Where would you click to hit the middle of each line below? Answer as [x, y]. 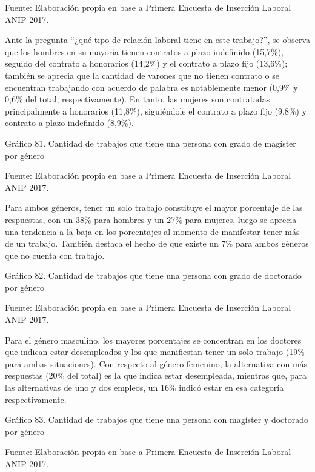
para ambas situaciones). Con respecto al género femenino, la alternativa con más [156, 363]
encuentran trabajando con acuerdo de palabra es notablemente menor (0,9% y [151, 87]
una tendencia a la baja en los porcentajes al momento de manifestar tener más [152, 231]
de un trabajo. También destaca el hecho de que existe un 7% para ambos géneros [157, 243]
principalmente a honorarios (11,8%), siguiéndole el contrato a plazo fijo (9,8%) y [156, 111]
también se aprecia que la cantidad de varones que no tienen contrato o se [142, 75]
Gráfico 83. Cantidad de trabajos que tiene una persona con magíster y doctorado [157, 420]
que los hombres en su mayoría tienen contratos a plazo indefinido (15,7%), [144, 51]
